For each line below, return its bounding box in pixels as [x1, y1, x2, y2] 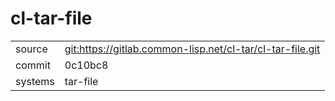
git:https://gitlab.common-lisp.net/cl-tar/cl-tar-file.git [64, 42, 321, 56]
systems [15, 74, 55, 88]
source [15, 42, 48, 56]
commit [15, 58, 51, 72]
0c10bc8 [64, 58, 109, 72]
